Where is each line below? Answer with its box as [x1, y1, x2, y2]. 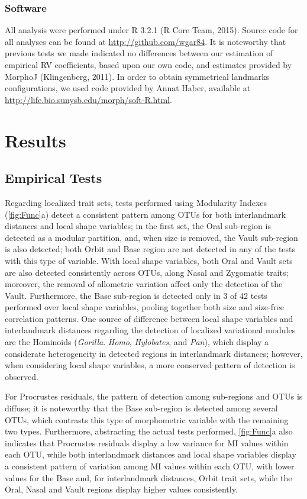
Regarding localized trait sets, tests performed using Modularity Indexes [5, 196, 267, 208]
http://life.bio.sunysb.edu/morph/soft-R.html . [5, 93, 172, 105]
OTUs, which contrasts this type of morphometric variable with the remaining [5, 413, 289, 426]
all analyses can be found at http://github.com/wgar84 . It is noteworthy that [5, 35, 286, 47]
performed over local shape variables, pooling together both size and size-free [5, 301, 284, 313]
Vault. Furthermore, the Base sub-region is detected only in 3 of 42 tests [5, 289, 267, 301]
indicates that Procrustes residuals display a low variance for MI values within [5, 436, 289, 449]
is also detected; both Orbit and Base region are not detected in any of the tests [5, 243, 296, 255]
